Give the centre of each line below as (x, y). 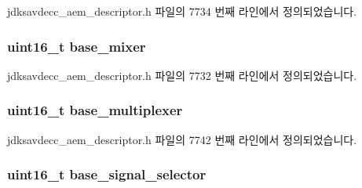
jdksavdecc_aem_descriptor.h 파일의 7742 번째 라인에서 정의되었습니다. (182, 139)
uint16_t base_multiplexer (95, 110)
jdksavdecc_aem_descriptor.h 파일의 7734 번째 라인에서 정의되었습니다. (182, 11)
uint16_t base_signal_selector (107, 174)
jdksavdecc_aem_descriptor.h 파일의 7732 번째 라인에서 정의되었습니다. (182, 75)
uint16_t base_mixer (77, 46)
